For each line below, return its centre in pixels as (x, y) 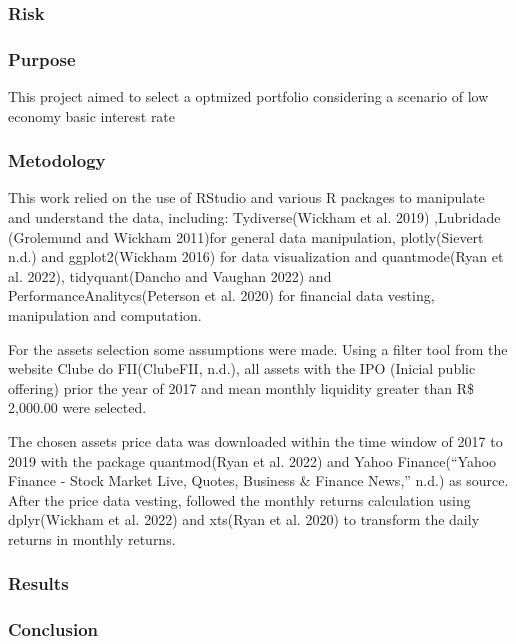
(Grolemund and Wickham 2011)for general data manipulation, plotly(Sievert (246, 236)
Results (38, 583)
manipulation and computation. (105, 315)
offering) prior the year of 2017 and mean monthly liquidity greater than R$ (241, 387)
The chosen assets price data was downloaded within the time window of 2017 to (255, 441)
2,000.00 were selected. (77, 407)
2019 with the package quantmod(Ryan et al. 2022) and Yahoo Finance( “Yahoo (252, 460)
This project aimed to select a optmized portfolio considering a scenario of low (248, 96)
